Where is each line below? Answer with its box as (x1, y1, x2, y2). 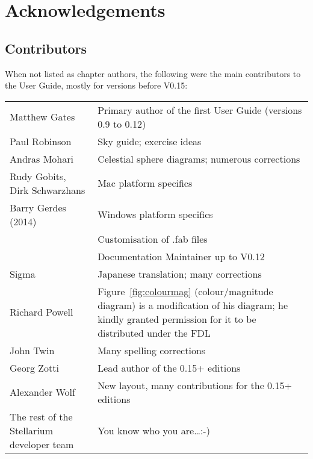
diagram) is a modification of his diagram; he (98, 298, 288, 312)
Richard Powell (10, 305, 73, 319)
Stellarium (10, 423, 54, 437)
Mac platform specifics (98, 176, 193, 190)
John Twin (10, 343, 55, 357)
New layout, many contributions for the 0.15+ (98, 378, 293, 392)
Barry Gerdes (10, 200, 66, 214)
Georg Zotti (10, 360, 59, 375)
